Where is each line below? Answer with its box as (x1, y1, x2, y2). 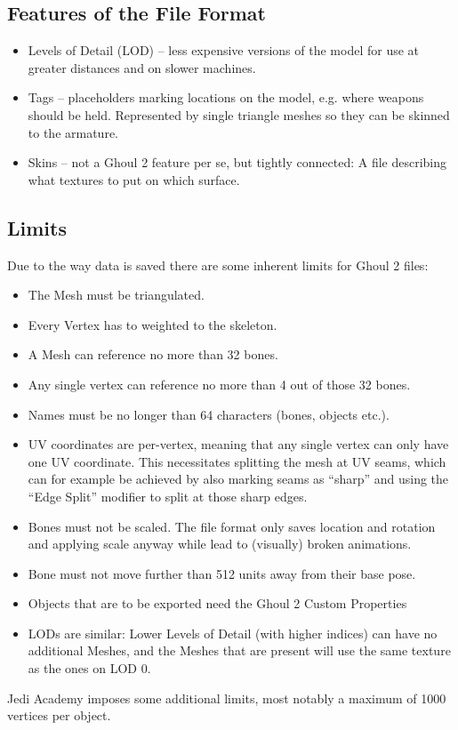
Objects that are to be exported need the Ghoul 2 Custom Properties (28, 594, 407, 613)
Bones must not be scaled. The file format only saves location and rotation (28, 517, 436, 535)
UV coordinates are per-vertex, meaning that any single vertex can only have (28, 435, 449, 453)
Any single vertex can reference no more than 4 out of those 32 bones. (28, 374, 411, 393)
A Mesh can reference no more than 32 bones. (28, 345, 278, 364)
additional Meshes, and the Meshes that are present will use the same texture (28, 641, 451, 660)
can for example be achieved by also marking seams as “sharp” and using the (28, 469, 449, 488)
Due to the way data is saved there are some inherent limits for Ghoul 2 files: (7, 255, 429, 274)
